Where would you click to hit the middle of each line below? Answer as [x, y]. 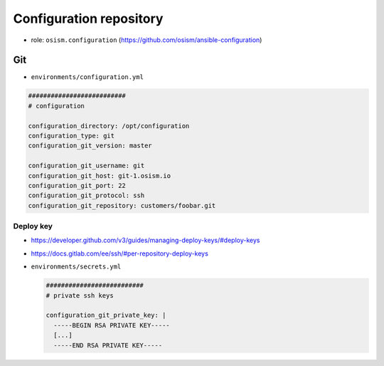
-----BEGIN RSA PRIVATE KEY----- [112, 325]
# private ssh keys [80, 295]
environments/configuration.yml [87, 77]
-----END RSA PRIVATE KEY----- [108, 345]
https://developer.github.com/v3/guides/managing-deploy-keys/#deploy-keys [145, 240]
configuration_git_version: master [90, 146]
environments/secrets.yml [76, 267]
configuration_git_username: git [86, 166]
